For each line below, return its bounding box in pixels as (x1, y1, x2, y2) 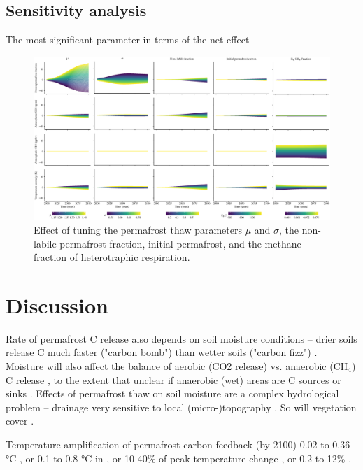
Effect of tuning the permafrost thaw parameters (34, 222, 243, 236)
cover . (6, 413, 34, 428)
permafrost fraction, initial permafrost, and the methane (59, 236, 301, 250)
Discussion (6, 290, 108, 319)
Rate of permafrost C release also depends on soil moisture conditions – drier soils (6, 331, 357, 346)
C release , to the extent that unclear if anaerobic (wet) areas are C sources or (6, 372, 341, 387)
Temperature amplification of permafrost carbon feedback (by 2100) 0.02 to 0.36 (6, 436, 350, 451)
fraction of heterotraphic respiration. (34, 250, 190, 264)
